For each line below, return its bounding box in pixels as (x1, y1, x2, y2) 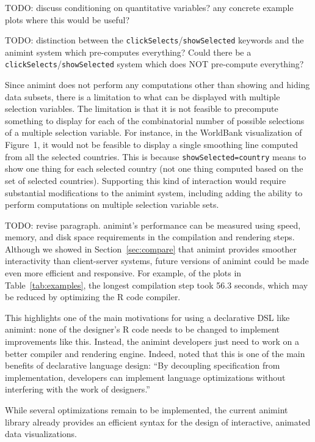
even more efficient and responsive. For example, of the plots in (5, 267, 242, 279)
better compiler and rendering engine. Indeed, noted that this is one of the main (5, 347, 305, 359)
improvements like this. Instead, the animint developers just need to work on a (5, 335, 299, 348)
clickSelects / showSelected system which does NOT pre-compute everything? (5, 57, 304, 70)
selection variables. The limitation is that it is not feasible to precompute (5, 102, 278, 115)
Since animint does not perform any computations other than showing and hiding (5, 78, 310, 91)
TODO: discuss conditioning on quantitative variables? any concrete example (5, 1, 294, 13)
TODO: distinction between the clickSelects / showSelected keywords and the (5, 34, 304, 46)
